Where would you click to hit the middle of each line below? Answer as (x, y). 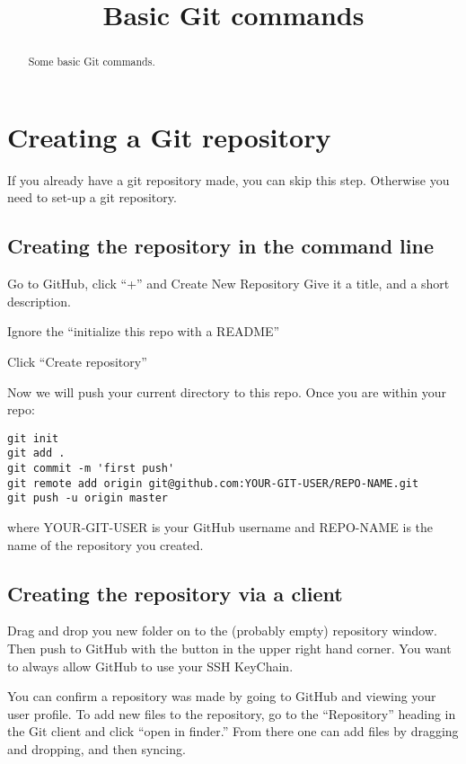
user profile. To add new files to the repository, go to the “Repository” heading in (232, 713)
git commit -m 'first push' (91, 469)
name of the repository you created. (106, 544)
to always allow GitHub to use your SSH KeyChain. (150, 666)
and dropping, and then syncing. (97, 748)
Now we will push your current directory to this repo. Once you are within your (227, 391)
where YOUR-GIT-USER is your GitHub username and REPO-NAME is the (220, 527)
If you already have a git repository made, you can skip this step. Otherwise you (229, 179)
